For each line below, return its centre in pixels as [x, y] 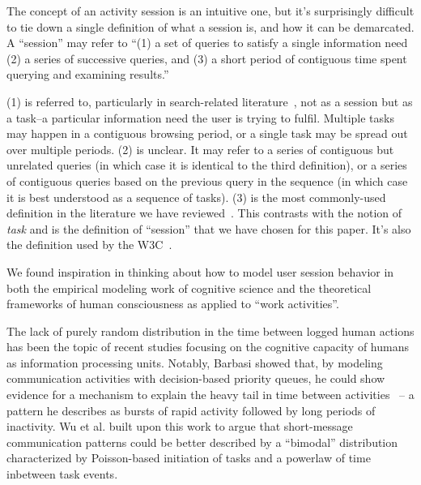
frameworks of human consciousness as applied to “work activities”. [173, 304]
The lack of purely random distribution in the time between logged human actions [210, 330]
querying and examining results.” [88, 74]
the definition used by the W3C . [89, 245]
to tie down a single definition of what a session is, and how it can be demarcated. [210, 26]
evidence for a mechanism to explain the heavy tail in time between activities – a [210, 395]
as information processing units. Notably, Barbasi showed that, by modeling [195, 362]
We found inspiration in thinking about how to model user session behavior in [200, 271]
